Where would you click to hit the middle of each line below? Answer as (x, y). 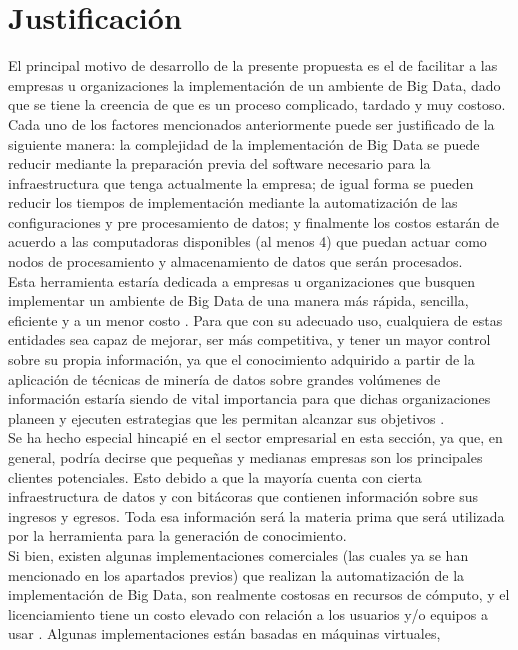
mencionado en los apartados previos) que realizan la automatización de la (236, 574)
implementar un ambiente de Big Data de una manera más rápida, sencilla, (238, 300)
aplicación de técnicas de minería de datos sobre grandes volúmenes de (224, 378)
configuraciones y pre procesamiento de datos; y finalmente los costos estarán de (254, 221)
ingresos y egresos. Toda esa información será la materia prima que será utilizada (256, 515)
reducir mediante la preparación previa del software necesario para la (219, 163)
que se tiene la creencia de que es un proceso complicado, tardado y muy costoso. (257, 104)
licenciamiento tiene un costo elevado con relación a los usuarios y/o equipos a (248, 613)
